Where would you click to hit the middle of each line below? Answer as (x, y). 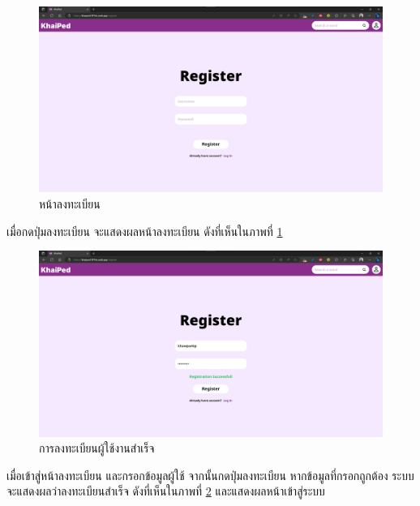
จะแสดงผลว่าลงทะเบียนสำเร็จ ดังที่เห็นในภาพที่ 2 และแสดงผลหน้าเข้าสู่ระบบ (166, 491)
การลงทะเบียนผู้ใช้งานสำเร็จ (97, 448)
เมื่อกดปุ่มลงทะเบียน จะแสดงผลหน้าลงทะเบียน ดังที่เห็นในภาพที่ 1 (145, 231)
